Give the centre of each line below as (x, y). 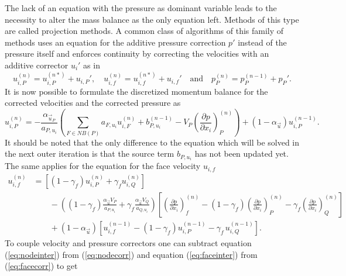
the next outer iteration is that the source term (90, 153)
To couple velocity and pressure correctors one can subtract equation (128, 242)
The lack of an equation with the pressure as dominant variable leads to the (141, 8)
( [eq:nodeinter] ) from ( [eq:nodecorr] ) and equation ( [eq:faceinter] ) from (131, 254)
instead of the (262, 42)
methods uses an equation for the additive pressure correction (115, 42)
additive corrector (37, 65)
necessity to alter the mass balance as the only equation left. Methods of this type (152, 19)
